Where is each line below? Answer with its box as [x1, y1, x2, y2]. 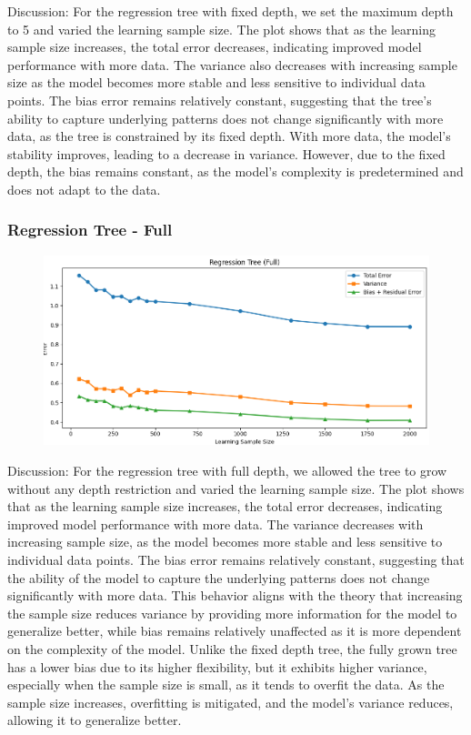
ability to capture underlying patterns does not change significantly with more [7, 108, 444, 127]
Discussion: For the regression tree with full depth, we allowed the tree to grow [7, 461, 447, 480]
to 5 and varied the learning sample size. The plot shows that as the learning [7, 19, 436, 38]
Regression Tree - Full [7, 218, 173, 241]
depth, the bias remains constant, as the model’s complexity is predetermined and [7, 162, 464, 181]
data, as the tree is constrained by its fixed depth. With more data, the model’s [7, 126, 451, 146]
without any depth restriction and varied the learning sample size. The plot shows [7, 478, 465, 498]
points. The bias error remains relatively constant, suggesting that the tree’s [7, 90, 432, 109]
